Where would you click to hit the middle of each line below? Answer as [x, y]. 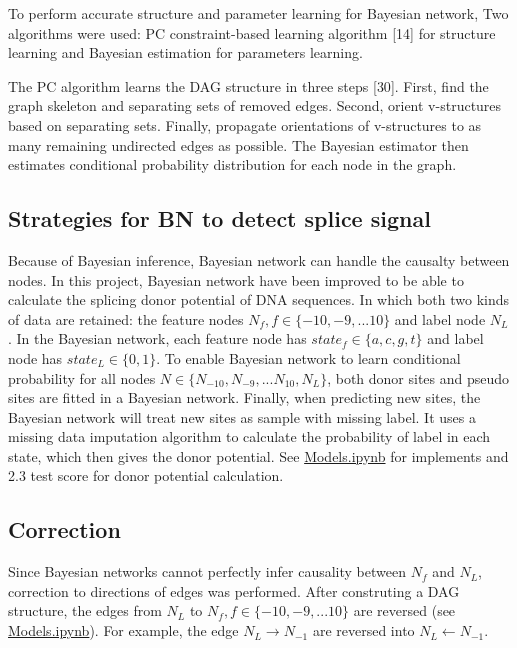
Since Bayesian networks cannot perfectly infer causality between [207, 571]
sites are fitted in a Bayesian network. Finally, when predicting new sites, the [244, 397]
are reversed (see [404, 610]
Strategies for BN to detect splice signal [219, 218]
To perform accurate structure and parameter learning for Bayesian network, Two [258, 13]
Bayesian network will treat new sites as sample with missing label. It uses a [242, 416]
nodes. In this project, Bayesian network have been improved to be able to [236, 279]
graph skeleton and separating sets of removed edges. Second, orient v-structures [255, 105]
